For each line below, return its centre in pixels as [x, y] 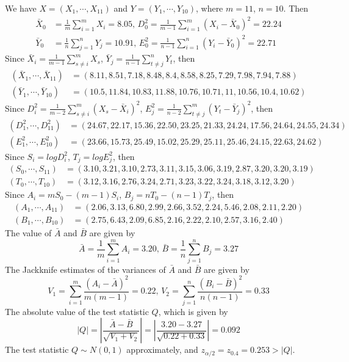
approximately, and [162, 349]
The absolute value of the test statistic [77, 311]
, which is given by [193, 311]
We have [21, 8]
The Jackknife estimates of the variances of [85, 269]
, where [209, 8]
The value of [28, 232]
